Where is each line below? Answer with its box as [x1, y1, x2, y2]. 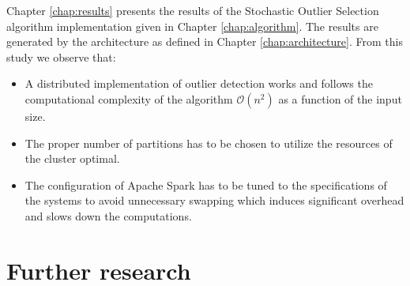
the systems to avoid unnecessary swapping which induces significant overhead [24, 192, 404, 209]
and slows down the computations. [24, 207, 192, 224]
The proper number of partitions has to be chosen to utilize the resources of [24, 134, 393, 151]
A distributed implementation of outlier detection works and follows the [24, 75, 373, 92]
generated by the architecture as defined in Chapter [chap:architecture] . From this [6, 33, 403, 50]
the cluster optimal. [24, 150, 120, 167]
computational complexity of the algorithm [24, 90, 233, 107]
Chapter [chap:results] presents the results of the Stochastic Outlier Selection [6, 2, 379, 18]
